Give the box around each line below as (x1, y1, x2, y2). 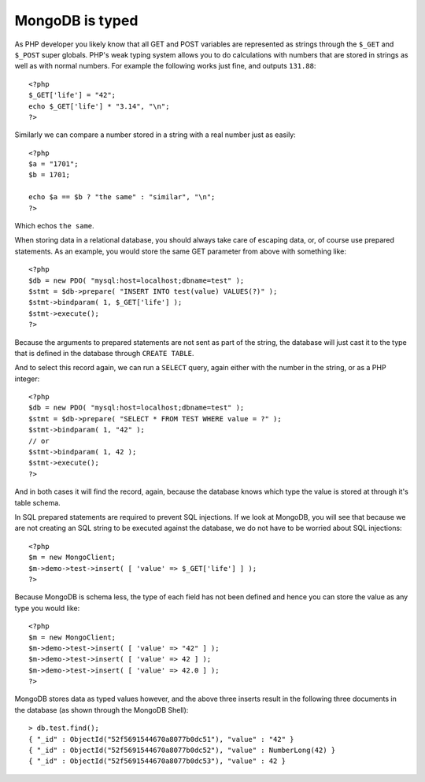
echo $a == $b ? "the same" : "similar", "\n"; (28, 193, 216, 202)
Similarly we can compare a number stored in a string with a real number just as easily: (14, 130, 297, 139)
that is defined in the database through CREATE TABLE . (14, 348, 194, 358)
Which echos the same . (14, 221, 94, 231)
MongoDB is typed (14, 12, 139, 29)
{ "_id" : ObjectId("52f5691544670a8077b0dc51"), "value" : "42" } (28, 735, 294, 743)
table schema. (14, 498, 61, 507)
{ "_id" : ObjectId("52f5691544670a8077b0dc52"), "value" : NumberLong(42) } (28, 746, 336, 755)
